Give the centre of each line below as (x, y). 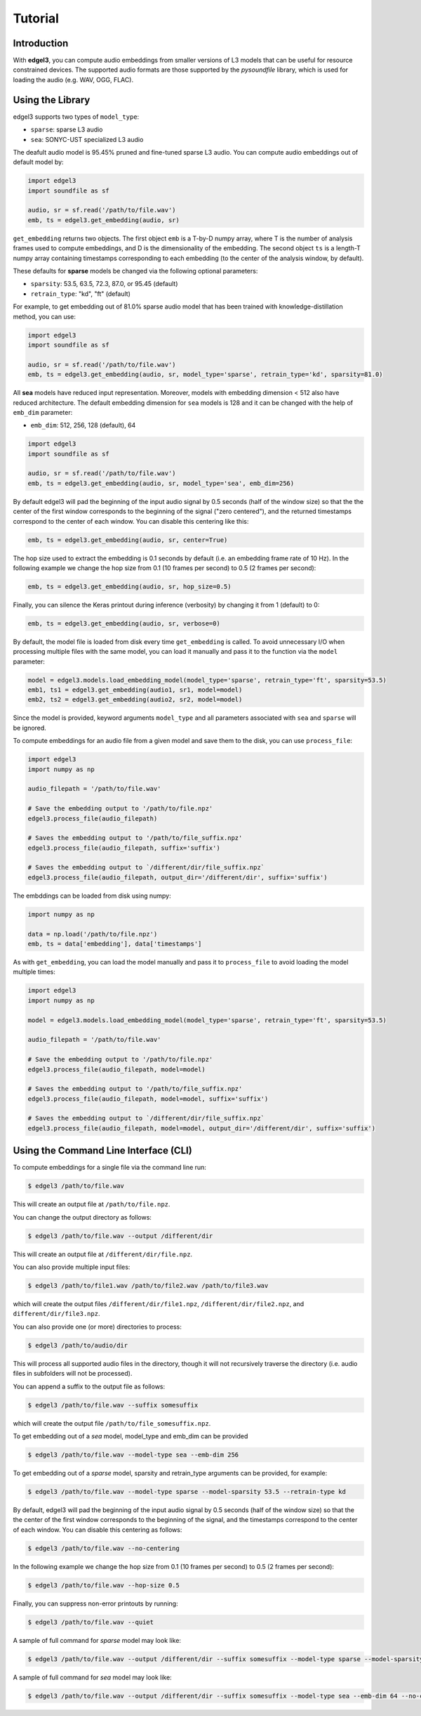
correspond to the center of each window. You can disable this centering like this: (131, 521)
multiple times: (34, 972)
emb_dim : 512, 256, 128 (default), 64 (83, 425)
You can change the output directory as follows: (82, 1217)
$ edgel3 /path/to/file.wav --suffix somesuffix (113, 1405)
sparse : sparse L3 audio (67, 129)
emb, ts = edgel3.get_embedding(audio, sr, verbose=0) (124, 623)
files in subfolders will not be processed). (73, 1374)
